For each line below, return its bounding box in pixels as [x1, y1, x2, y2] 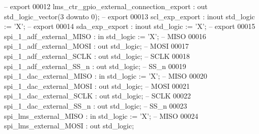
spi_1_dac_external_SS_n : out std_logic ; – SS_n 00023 [4, 100, 187, 111]
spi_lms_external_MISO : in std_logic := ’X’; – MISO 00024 [4, 110, 198, 121]
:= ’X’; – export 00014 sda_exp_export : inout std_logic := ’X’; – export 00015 [4, 21, 255, 31]
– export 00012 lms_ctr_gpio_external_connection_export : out [4, 1, 208, 11]
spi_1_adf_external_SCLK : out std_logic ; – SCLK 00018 [4, 50, 190, 61]
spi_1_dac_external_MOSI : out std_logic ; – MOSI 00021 [4, 80, 190, 91]
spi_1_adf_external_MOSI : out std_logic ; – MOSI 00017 [4, 41, 189, 51]
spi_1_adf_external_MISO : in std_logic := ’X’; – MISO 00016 [4, 30, 206, 41]
